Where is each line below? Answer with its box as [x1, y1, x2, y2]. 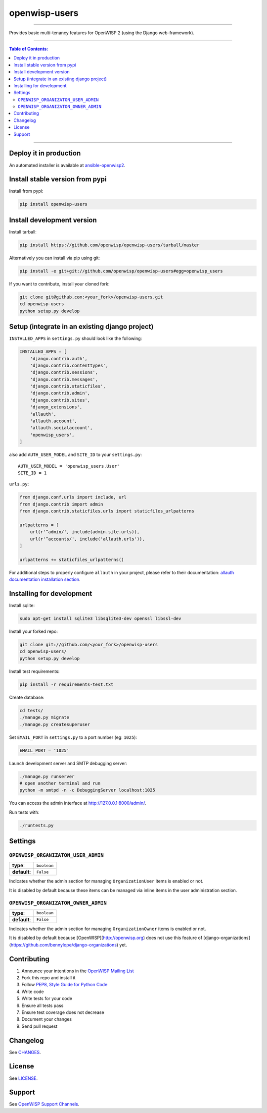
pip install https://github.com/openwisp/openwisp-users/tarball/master [19, 242, 200, 248]
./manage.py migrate [19, 715, 69, 721]
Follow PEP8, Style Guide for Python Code [21, 982, 108, 988]
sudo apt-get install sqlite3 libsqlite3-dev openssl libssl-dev [19, 616, 181, 621]
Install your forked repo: [9, 628, 58, 634]
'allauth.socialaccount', [30, 425, 93, 431]
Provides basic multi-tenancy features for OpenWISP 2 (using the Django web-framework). [9, 30, 195, 36]
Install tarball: [9, 228, 37, 235]
